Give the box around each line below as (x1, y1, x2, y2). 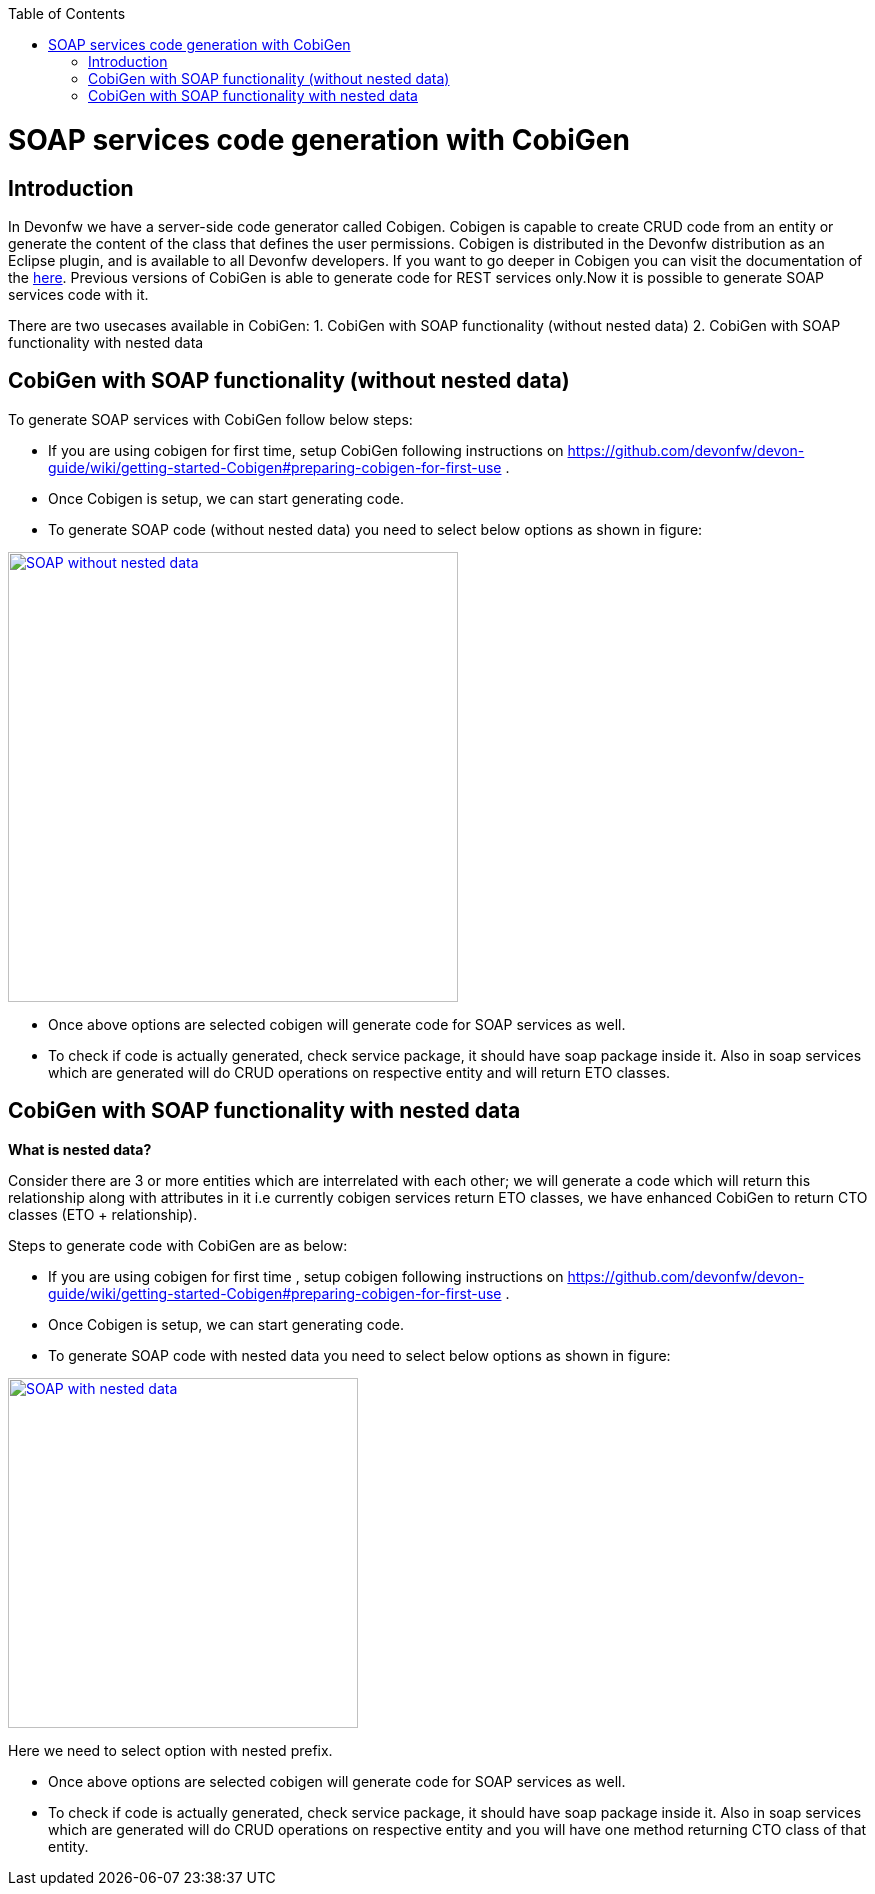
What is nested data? (8, 1140, 152, 1158)
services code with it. (8, 285, 149, 303)
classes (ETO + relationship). (8, 1205, 198, 1223)
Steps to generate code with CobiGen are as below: (8, 1236, 348, 1254)
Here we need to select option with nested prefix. (8, 1741, 333, 1759)
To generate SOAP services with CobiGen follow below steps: (8, 410, 413, 428)
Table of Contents (8, 5, 126, 22)
